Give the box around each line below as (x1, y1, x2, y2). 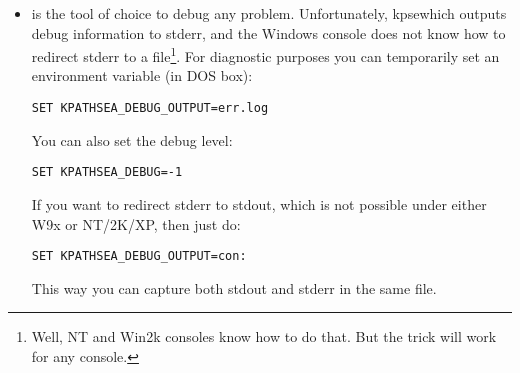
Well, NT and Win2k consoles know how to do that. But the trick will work (31, 326, 497, 347)
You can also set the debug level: (31, 129, 233, 150)
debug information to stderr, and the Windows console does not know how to (31, 22, 506, 43)
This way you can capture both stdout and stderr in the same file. (31, 277, 437, 298)
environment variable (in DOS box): (31, 65, 253, 86)
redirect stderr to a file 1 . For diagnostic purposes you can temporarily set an (31, 43, 500, 66)
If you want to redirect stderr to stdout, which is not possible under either (31, 193, 487, 214)
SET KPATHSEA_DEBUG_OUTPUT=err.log (31, 101, 269, 116)
